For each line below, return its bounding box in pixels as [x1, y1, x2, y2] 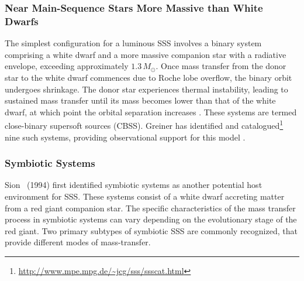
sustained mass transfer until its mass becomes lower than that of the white [5, 94, 276, 107]
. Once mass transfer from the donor [156, 60, 286, 72]
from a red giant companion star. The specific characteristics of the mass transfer [5, 201, 296, 214]
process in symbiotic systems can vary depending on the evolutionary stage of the [5, 213, 297, 225]
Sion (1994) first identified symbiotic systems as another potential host [5, 179, 262, 191]
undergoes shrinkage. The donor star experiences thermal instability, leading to [5, 83, 288, 95]
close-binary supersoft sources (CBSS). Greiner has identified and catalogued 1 [5, 118, 284, 131]
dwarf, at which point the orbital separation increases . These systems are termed [5, 105, 297, 118]
